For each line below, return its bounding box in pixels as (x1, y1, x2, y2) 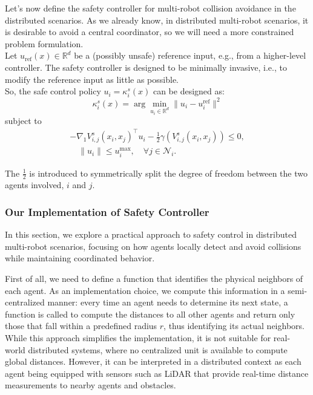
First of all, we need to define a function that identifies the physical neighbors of (5, 272, 303, 284)
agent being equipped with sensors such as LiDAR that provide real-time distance (5, 367, 309, 379)
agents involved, (5, 178, 64, 191)
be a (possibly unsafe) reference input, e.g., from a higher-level (74, 49, 306, 62)
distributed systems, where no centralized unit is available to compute (28, 343, 288, 356)
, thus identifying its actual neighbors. (163, 319, 305, 332)
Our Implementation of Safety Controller (5, 204, 209, 219)
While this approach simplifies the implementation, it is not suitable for (5, 331, 271, 344)
